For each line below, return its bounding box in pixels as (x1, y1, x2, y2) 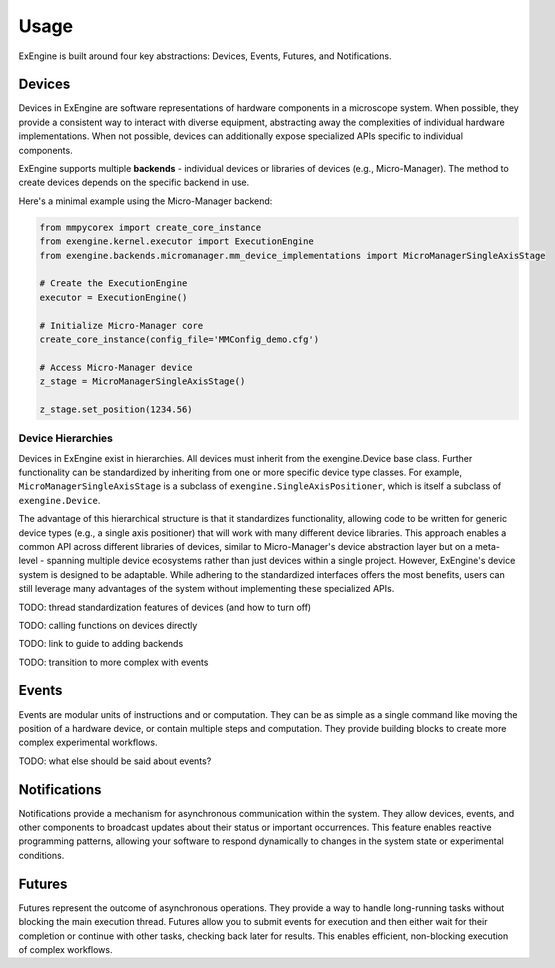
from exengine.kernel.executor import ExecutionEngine (39, 236, 314, 247)
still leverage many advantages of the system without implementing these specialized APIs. (18, 583, 395, 595)
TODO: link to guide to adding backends (18, 638, 184, 650)
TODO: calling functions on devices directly (18, 619, 198, 631)
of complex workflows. (18, 943, 113, 955)
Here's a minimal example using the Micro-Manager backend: (18, 195, 273, 207)
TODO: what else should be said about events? (18, 755, 212, 767)
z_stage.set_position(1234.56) (39, 403, 194, 415)
